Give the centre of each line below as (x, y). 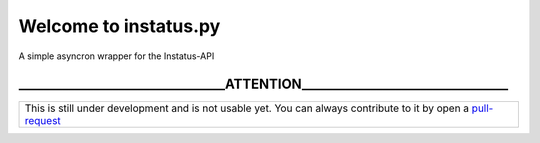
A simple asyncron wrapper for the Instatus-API (116, 56)
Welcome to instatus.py (119, 26)
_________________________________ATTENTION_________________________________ (263, 84)
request (43, 121)
